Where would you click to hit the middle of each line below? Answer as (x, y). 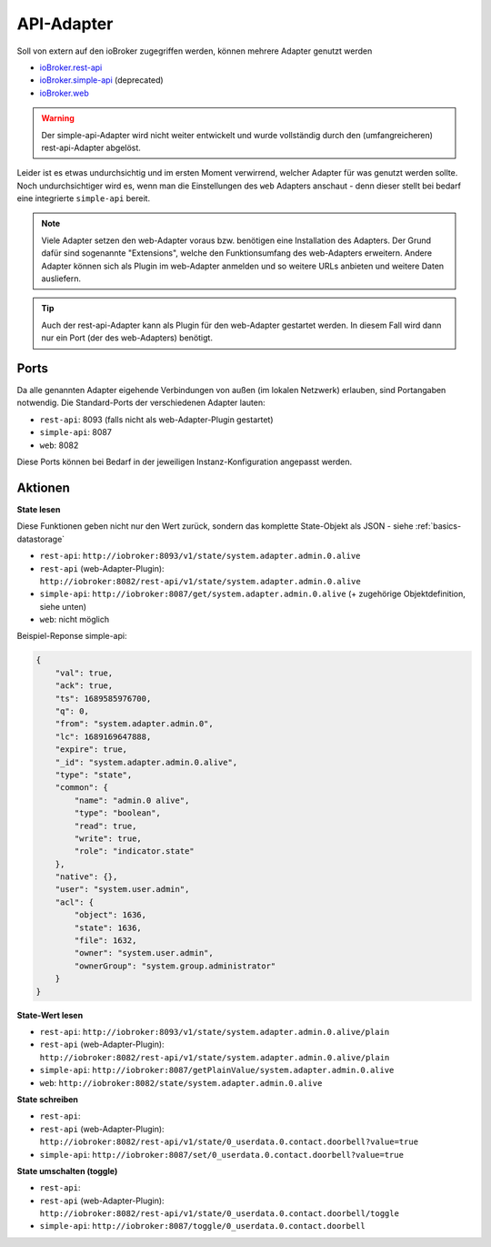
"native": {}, (86, 877)
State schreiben (48, 1099)
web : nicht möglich (75, 620)
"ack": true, (84, 686)
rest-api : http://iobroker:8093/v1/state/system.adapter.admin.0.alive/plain (215, 1031)
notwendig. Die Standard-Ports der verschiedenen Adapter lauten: (141, 403)
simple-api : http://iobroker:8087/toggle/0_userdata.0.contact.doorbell (202, 1226)
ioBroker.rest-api (71, 67)
